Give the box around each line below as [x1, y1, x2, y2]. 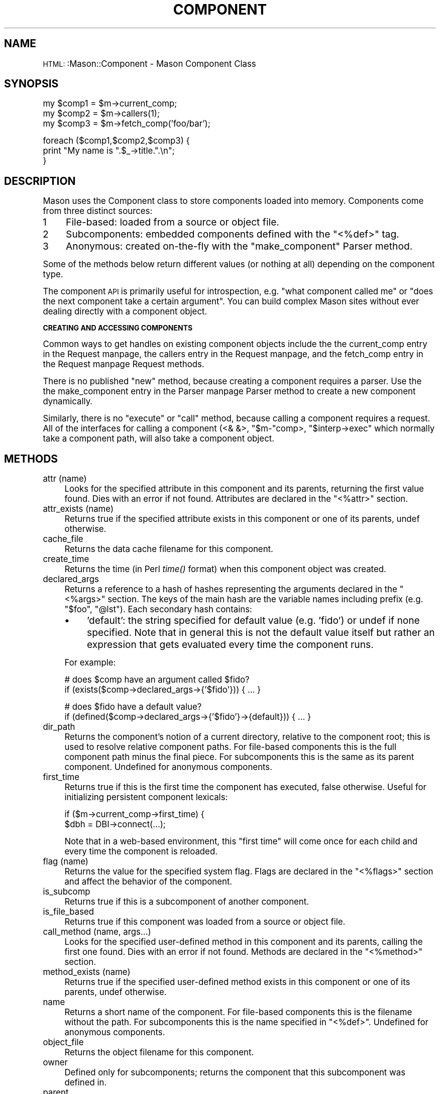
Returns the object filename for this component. [64, 1047, 254, 1058]
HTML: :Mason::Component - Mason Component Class [43, 58, 256, 69]
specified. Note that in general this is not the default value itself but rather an [87, 626, 435, 639]
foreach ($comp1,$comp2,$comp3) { [43, 136, 190, 146]
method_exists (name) [43, 967, 131, 977]
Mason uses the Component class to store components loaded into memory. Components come [43, 196, 424, 206]
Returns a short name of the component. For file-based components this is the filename [64, 1007, 412, 1018]
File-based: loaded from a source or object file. [66, 216, 279, 229]
